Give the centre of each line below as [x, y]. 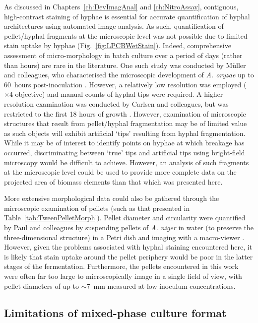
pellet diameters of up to [42, 286]
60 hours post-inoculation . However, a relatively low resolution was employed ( [125, 84]
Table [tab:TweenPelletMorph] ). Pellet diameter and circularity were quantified [125, 218]
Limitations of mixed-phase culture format [115, 312]
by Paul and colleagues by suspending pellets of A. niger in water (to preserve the [129, 227]
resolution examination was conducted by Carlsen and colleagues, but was [116, 103]
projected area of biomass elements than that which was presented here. [113, 181]
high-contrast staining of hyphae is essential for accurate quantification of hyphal [127, 16]
